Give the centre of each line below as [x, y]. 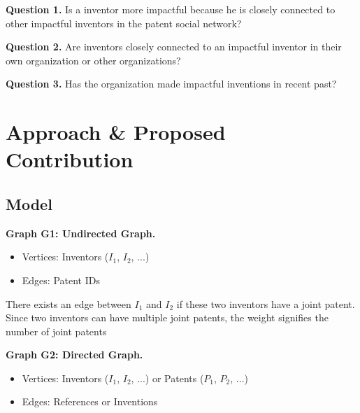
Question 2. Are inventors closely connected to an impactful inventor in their [174, 47]
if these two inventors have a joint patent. [266, 303]
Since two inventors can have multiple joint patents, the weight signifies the [167, 317]
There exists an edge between [69, 303]
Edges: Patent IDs [61, 280]
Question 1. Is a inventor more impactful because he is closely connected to [171, 9]
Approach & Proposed [116, 132]
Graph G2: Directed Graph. [74, 355]
